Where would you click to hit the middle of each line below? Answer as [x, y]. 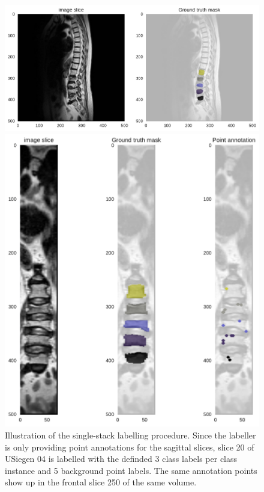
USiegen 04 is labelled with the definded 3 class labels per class [121, 459]
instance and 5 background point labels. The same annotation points [131, 470]
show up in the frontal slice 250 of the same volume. [101, 482]
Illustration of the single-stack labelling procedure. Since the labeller [130, 435]
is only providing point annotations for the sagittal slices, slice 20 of [130, 447]
